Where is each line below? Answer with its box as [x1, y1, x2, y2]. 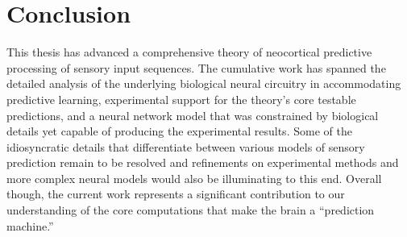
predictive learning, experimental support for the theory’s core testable [6, 90, 356, 107]
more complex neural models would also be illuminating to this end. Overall [6, 169, 382, 186]
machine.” [6, 217, 54, 234]
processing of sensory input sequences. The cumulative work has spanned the [6, 59, 386, 76]
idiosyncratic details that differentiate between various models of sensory [6, 138, 365, 155]
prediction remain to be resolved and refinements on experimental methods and [6, 154, 399, 171]
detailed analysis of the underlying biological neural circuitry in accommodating [6, 75, 401, 92]
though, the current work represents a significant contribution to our [6, 185, 345, 202]
